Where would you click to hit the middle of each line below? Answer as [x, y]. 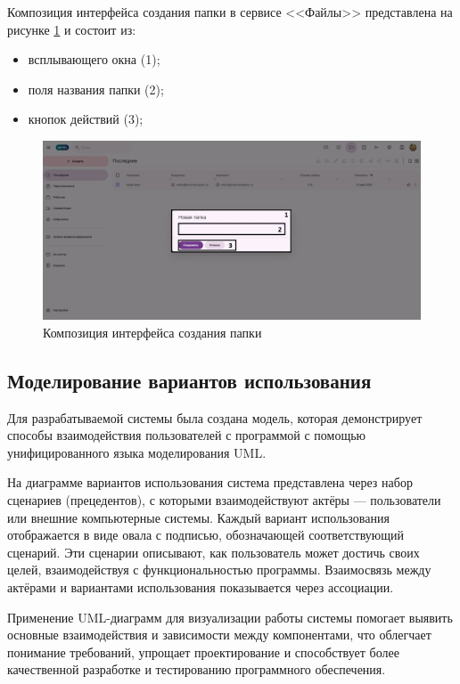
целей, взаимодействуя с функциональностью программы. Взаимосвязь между [219, 570]
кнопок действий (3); [86, 119]
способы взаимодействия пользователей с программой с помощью [187, 435]
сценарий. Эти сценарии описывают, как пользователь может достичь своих [214, 552]
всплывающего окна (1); [94, 59]
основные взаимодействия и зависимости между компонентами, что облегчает [219, 635]
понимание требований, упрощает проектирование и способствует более [203, 651]
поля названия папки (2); [96, 89]
